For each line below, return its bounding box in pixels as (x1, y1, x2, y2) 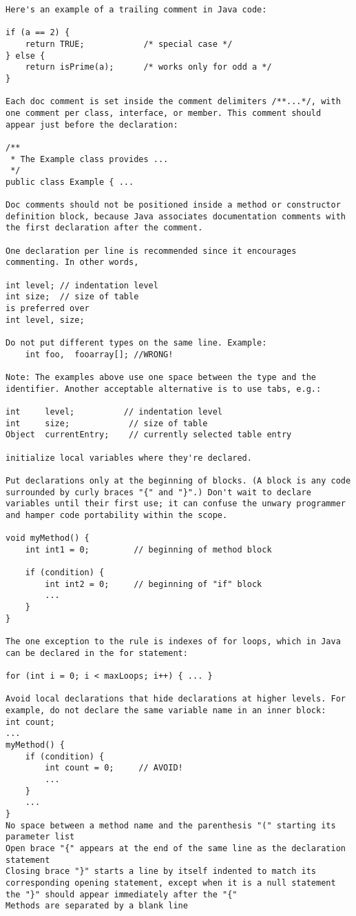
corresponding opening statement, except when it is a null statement (6, 877, 336, 888)
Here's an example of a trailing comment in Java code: (6, 5, 267, 14)
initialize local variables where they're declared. (6, 452, 252, 463)
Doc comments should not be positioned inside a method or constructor (6, 200, 341, 210)
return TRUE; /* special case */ (25, 39, 233, 49)
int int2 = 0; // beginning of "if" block (45, 579, 262, 589)
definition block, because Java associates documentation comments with (6, 211, 346, 221)
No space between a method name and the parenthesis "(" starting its (6, 820, 336, 830)
